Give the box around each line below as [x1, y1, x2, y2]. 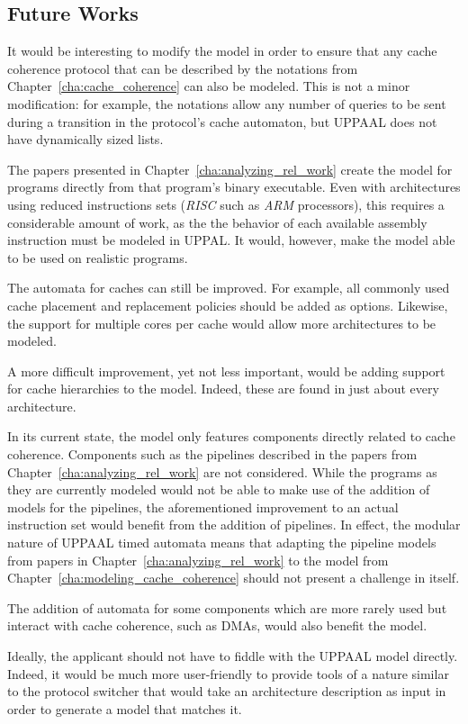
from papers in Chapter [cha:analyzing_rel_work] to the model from [7, 550, 389, 569]
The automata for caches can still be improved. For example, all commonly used [7, 278, 450, 297]
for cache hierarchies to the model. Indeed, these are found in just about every [7, 379, 439, 398]
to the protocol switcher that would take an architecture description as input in [7, 682, 446, 701]
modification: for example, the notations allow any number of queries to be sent [7, 94, 446, 113]
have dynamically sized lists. [7, 130, 164, 149]
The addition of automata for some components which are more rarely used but [7, 598, 447, 617]
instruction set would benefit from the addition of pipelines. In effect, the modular [7, 515, 461, 534]
